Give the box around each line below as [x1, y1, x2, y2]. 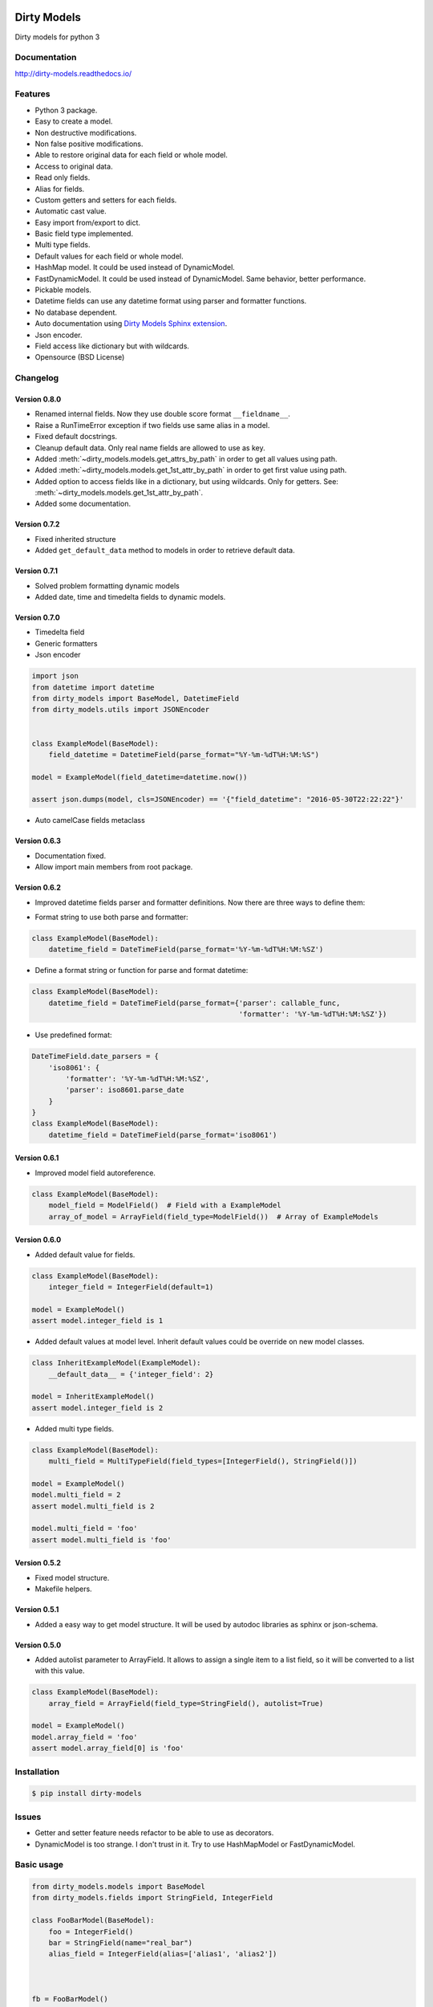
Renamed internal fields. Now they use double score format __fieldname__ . [34, 409, 290, 419]
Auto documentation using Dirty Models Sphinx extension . [34, 319, 228, 328]
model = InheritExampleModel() [31, 1392, 156, 1401]
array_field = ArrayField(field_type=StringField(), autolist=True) [48, 1699, 324, 1708]
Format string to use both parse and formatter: [34, 912, 188, 922]
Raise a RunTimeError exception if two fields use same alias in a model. [34, 420, 270, 429]
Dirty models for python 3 [14, 32, 100, 42]
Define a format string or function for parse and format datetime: [34, 966, 249, 975]
